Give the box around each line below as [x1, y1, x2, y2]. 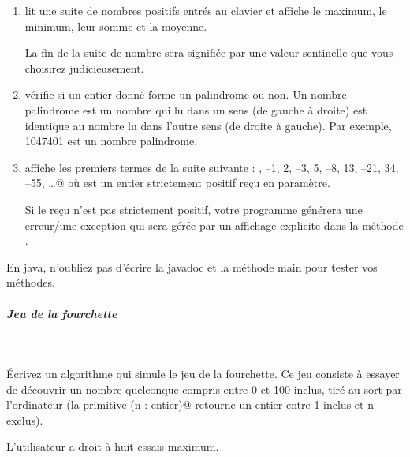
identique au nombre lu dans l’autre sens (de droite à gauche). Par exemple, [24, 117, 392, 133]
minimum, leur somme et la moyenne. [24, 17, 207, 34]
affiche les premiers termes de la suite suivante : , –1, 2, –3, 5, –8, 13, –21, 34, [24, 159, 399, 175]
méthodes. [6, 274, 55, 290]
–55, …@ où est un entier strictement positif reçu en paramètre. [24, 174, 330, 191]
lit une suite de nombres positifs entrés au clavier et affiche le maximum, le [24, 2, 387, 18]
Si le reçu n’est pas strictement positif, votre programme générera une [24, 200, 363, 217]
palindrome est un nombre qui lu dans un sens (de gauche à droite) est [24, 101, 367, 118]
